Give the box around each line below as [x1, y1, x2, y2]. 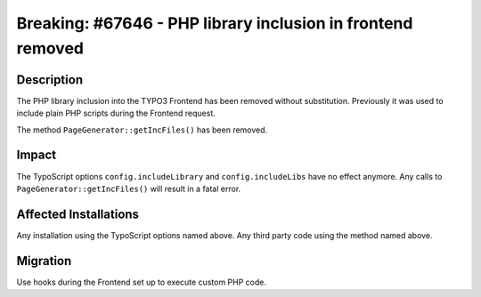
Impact [16, 148, 57, 163]
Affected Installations [16, 206, 140, 221]
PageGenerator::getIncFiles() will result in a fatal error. [16, 183, 241, 194]
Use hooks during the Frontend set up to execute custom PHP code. [16, 277, 267, 287]
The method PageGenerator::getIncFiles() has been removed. [16, 124, 268, 135]
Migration [16, 253, 72, 269]
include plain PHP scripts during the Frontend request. [16, 108, 216, 119]
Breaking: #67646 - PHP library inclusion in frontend [16, 13, 413, 33]
